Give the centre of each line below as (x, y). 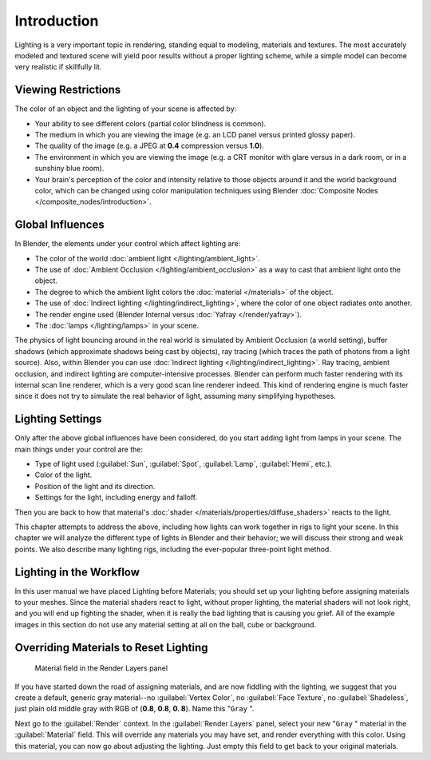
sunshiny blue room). (69, 169)
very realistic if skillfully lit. (58, 67)
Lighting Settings (58, 419)
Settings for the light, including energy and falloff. (116, 497)
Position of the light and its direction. (95, 486)
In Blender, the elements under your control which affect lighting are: (128, 244)
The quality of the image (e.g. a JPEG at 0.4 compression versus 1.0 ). (150, 146)
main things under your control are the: (79, 449)
